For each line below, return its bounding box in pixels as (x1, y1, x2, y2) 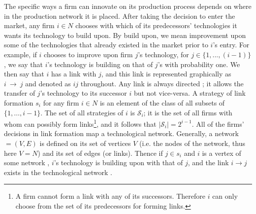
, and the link (188, 157, 229, 168)
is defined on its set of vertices (39, 138, 131, 148)
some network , (4, 157, 50, 168)
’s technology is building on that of (47, 59, 153, 69)
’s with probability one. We (158, 59, 240, 69)
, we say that (4, 59, 43, 69)
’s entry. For (213, 39, 250, 50)
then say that (4, 69, 44, 79)
